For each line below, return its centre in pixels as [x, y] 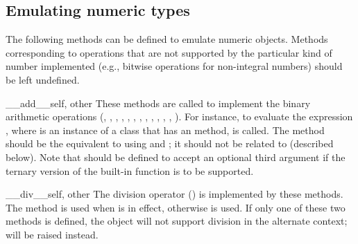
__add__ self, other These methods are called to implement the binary [158, 103]
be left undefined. [43, 79]
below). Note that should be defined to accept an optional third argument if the [176, 157]
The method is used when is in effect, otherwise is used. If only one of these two [176, 207]
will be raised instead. [52, 234]
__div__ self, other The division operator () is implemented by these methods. [174, 194]
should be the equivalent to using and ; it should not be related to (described [170, 143]
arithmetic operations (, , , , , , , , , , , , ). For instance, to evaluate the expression [179, 116]
